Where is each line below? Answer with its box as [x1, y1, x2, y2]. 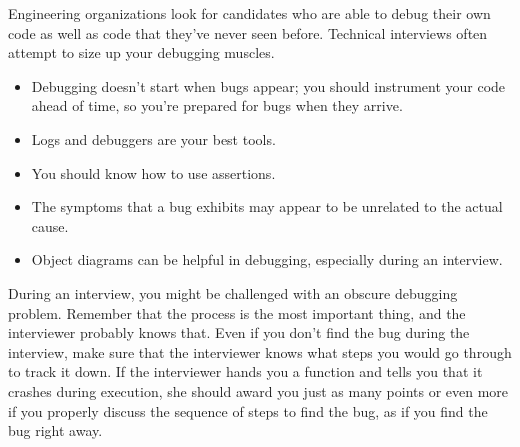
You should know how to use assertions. [31, 162, 276, 183]
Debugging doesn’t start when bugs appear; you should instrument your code [31, 75, 506, 96]
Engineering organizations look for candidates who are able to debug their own [8, 3, 491, 23]
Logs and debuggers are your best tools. [31, 128, 276, 149]
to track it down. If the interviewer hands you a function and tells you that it [8, 361, 483, 382]
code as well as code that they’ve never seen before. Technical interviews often [8, 22, 488, 43]
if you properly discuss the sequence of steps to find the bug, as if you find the [8, 400, 488, 421]
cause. [31, 215, 69, 236]
